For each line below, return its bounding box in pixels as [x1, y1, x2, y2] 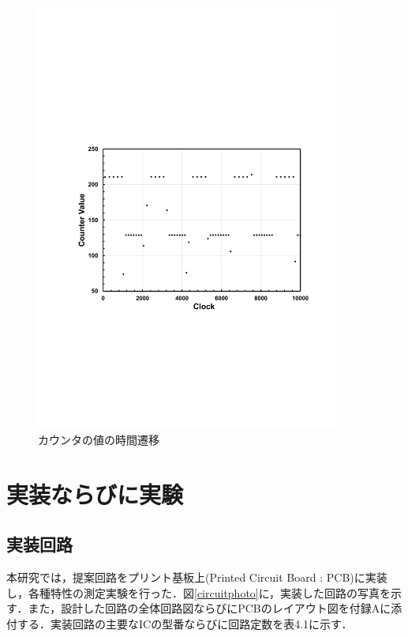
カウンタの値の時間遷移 [38, 432, 159, 448]
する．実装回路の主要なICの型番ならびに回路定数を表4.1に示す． [17, 616, 353, 632]
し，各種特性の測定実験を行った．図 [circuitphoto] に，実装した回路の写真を [6, 584, 391, 601]
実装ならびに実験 [6, 477, 184, 510]
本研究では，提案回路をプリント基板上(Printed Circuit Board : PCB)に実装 [6, 569, 387, 586]
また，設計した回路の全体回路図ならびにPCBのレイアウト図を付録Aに [28, 600, 391, 616]
